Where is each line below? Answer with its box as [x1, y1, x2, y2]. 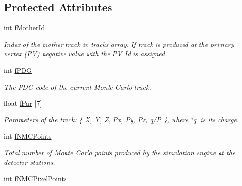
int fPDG [4, 65, 32, 75]
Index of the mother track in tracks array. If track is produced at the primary [4, 39, 234, 49]
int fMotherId [4, 23, 45, 33]
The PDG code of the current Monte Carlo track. [4, 81, 151, 92]
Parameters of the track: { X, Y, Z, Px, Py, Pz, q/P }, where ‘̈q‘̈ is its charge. [4, 114, 239, 124]
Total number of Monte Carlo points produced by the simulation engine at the [4, 147, 236, 157]
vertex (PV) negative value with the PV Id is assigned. [4, 48, 167, 59]
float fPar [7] [4, 98, 42, 108]
